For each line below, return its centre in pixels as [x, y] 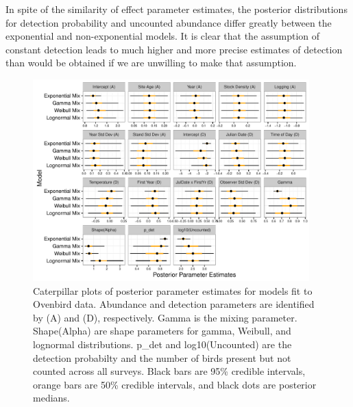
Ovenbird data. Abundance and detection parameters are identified [174, 304]
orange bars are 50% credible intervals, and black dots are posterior [175, 384]
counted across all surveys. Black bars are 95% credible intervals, [169, 371]
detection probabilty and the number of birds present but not [162, 357]
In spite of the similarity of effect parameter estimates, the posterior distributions [176, 9]
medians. [51, 398]
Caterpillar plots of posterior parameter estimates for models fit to [173, 290]
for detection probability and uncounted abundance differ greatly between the [169, 22]
